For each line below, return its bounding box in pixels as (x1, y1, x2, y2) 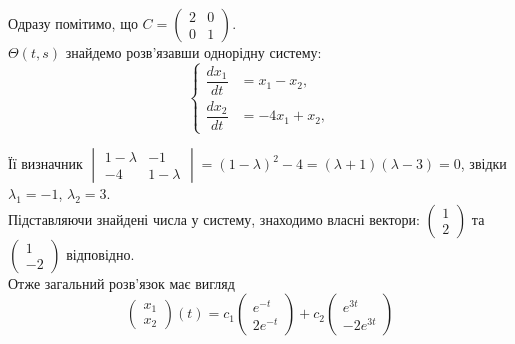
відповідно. (66, 243, 135, 264)
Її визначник (8, 153, 83, 174)
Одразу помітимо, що (8, 13, 138, 33)
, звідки (460, 153, 507, 174)
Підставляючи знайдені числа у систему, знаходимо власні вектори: (8, 208, 420, 229)
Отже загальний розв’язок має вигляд (8, 272, 235, 293)
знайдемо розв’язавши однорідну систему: (65, 42, 322, 62)
